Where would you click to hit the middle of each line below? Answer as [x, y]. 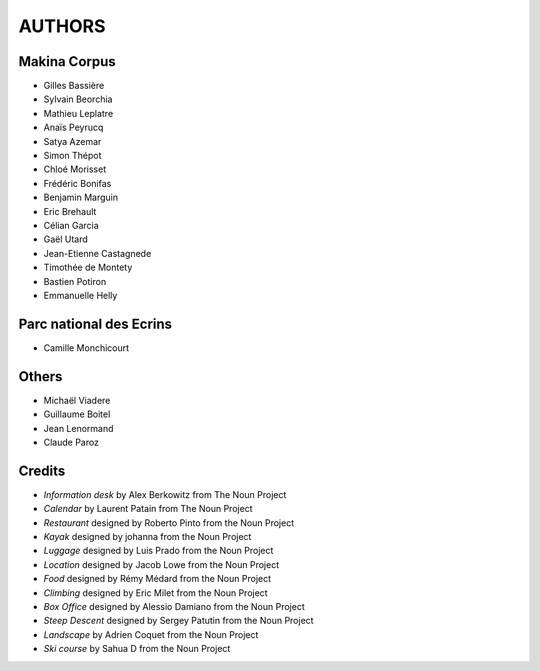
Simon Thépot [72, 156]
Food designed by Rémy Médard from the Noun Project [157, 579]
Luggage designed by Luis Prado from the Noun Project [158, 551]
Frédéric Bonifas [77, 183]
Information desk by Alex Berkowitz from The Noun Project [165, 494]
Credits [42, 470]
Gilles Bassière [74, 86]
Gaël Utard [66, 239]
